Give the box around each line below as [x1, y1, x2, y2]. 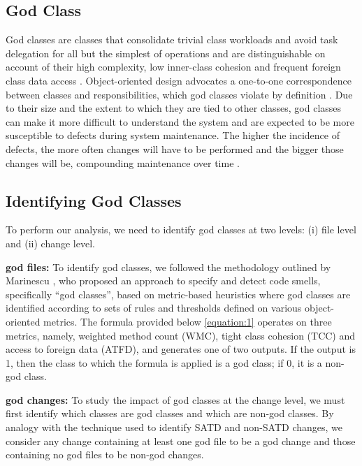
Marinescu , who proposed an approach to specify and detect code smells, [6, 273, 321, 288]
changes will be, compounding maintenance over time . [6, 155, 240, 170]
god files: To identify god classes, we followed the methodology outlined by [6, 259, 331, 274]
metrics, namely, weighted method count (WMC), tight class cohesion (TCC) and [6, 328, 356, 342]
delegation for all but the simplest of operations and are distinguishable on [6, 45, 326, 60]
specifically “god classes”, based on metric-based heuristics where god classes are [6, 286, 351, 301]
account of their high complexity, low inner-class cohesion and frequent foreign [6, 59, 341, 74]
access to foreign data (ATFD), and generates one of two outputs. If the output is [6, 342, 356, 356]
